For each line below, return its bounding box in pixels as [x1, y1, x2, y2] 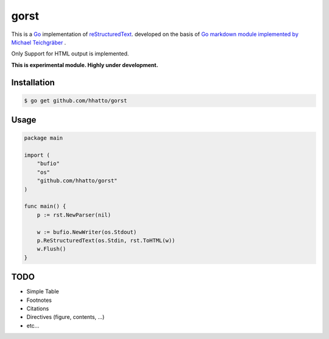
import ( [24, 152, 51, 159]
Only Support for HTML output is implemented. [11, 50, 129, 57]
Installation [11, 77, 55, 88]
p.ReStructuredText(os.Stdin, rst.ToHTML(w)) [37, 237, 175, 244]
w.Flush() [37, 246, 66, 252]
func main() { [24, 203, 66, 210]
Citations [26, 305, 49, 312]
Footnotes [26, 296, 52, 304]
